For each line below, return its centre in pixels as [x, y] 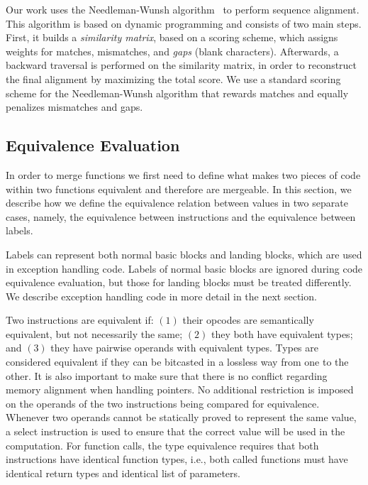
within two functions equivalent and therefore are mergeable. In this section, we [179, 189]
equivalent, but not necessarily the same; [94, 333]
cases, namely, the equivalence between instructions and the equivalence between [181, 216]
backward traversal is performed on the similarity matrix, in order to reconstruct [182, 65]
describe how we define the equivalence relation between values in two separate [177, 203]
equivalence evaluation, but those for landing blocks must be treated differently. [179, 282]
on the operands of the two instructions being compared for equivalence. [163, 403]
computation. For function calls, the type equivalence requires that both [162, 445]
